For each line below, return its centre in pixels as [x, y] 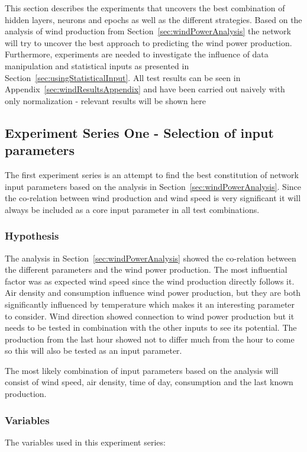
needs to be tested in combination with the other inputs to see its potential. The [151, 327]
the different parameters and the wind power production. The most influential [146, 269]
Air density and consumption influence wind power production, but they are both [153, 293]
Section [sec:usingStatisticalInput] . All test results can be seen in [123, 77]
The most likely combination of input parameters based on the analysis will [142, 370]
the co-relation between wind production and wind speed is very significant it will [153, 198]
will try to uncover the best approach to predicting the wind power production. [148, 42]
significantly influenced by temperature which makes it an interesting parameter [150, 304]
